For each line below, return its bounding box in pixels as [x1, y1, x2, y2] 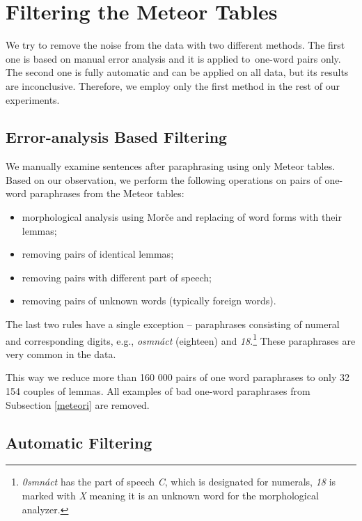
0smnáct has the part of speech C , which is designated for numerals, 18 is [22, 474, 336, 489]
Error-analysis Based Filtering [6, 126, 228, 148]
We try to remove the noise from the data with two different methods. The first [6, 38, 345, 52]
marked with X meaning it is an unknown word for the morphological [22, 488, 319, 503]
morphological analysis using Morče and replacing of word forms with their [22, 210, 342, 224]
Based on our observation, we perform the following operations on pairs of [6, 172, 322, 187]
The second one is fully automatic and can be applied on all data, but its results [6, 65, 349, 79]
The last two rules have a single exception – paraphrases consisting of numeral [6, 317, 340, 332]
